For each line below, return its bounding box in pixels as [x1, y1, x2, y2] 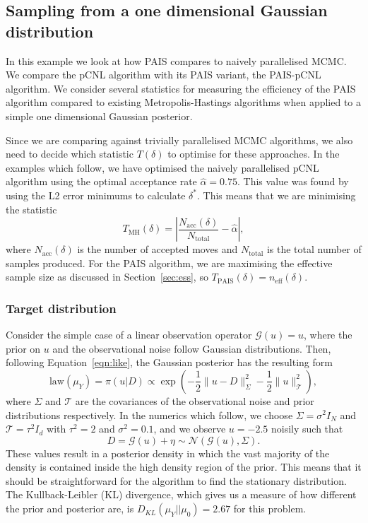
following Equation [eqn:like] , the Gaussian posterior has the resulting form [6, 355, 333, 370]
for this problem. [233, 501, 307, 516]
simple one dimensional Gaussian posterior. [6, 108, 193, 123]
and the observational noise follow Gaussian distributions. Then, [52, 341, 331, 355]
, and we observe [153, 421, 226, 436]
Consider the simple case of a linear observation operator [6, 327, 252, 342]
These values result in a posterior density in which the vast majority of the [6, 445, 330, 460]
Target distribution [6, 299, 117, 317]
